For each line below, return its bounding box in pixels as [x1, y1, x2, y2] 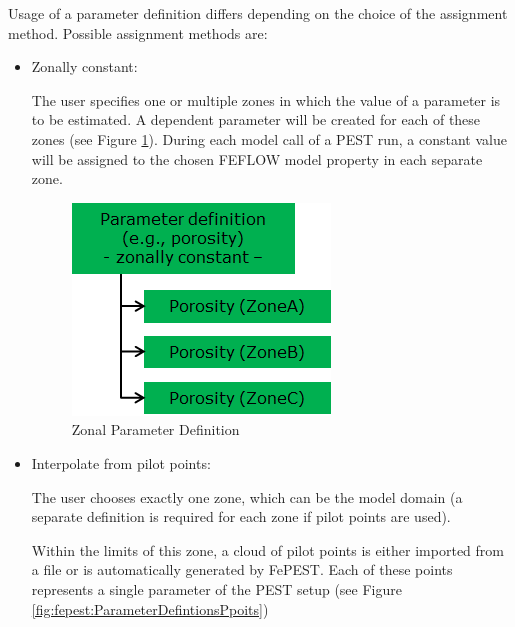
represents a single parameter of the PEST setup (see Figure [31, 578, 402, 599]
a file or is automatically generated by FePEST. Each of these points [31, 559, 453, 580]
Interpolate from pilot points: [31, 452, 211, 473]
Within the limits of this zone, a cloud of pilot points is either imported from [31, 539, 504, 560]
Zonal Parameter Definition [71, 419, 240, 440]
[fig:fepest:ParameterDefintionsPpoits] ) [31, 598, 269, 619]
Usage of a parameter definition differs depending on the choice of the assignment [8, 3, 508, 23]
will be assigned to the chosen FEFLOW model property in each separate [31, 148, 483, 169]
